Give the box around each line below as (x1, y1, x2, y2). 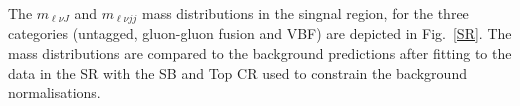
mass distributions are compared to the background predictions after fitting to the (8, 43, 512, 64)
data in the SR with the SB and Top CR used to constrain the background (8, 62, 467, 83)
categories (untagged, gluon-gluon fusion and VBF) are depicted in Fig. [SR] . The (8, 23, 512, 44)
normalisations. (8, 82, 101, 103)
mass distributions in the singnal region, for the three (141, 3, 469, 23)
